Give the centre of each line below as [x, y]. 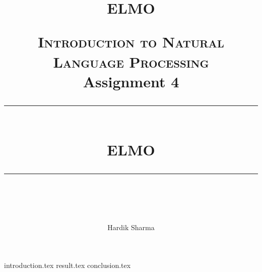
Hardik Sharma [131, 227]
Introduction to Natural [131, 42]
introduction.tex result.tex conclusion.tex [68, 265]
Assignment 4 [131, 81]
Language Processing [131, 61]
